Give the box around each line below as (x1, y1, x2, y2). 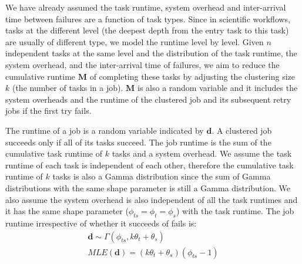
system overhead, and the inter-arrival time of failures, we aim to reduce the (5, 58, 280, 70)
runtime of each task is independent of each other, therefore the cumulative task (5, 158, 294, 171)
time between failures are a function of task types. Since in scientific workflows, (5, 12, 291, 25)
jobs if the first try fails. (5, 104, 92, 117)
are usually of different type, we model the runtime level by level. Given (5, 35, 264, 48)
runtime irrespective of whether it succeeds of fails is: (5, 216, 197, 229)
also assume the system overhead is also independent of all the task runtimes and (5, 193, 298, 205)
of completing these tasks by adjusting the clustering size (89, 70, 295, 82)
